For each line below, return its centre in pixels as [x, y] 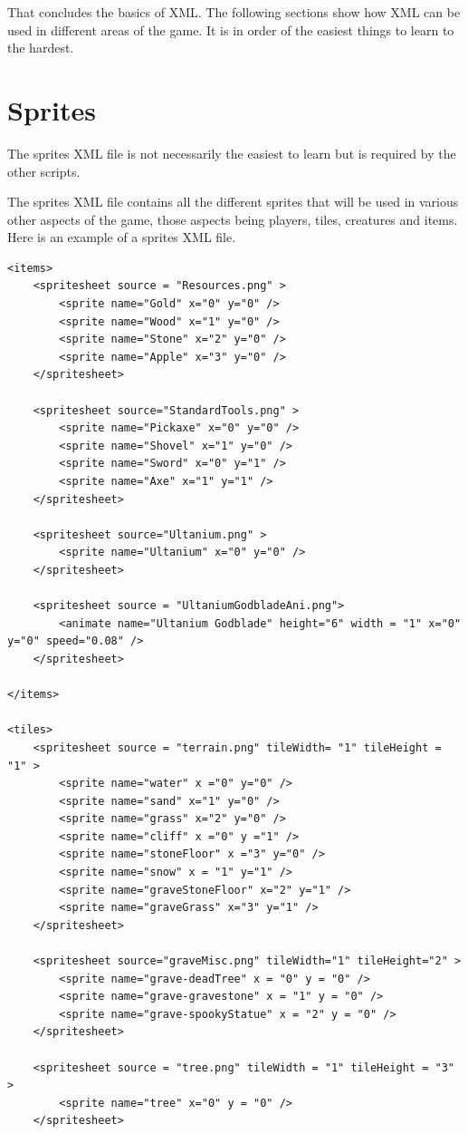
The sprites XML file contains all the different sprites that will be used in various [233, 202]
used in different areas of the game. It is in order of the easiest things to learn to [231, 29]
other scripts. [44, 171]
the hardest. [41, 48]
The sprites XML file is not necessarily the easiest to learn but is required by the [232, 153]
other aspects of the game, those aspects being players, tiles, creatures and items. [233, 219]
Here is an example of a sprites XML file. [122, 237]
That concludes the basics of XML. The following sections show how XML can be [234, 12]
